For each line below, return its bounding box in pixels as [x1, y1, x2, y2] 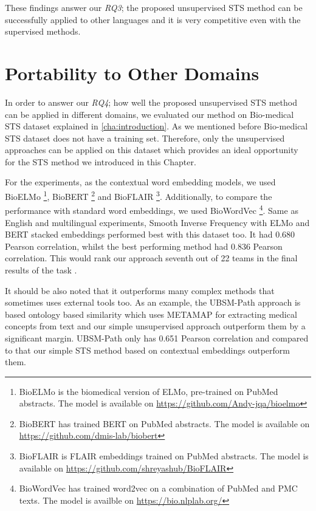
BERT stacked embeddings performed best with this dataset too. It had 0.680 [5, 228, 295, 241]
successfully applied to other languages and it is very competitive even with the [5, 13, 301, 26]
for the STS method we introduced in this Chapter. [5, 155, 196, 168]
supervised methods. [5, 25, 81, 38]
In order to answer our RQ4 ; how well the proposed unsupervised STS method [5, 95, 297, 108]
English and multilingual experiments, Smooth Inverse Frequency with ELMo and [5, 216, 310, 228]
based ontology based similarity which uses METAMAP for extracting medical [5, 307, 297, 320]
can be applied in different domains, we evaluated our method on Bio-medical [5, 108, 294, 120]
